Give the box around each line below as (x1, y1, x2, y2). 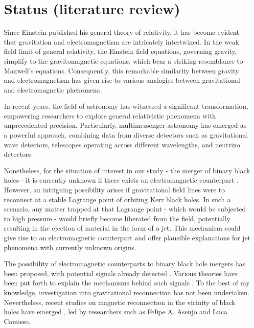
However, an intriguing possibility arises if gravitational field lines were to (4, 185, 225, 195)
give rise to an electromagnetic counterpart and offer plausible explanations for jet (4, 233, 251, 242)
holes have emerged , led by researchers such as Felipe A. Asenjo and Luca (4, 306, 228, 317)
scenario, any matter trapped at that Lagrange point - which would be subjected (4, 204, 246, 214)
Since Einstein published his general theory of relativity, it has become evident (4, 27, 239, 37)
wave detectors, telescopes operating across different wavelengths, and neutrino (4, 139, 240, 149)
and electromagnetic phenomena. (4, 84, 102, 94)
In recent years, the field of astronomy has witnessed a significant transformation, (4, 101, 248, 111)
